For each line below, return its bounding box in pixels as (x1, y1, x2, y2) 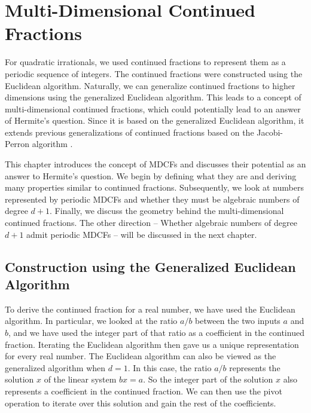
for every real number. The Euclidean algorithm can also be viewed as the (5, 350, 276, 362)
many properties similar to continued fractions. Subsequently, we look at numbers (5, 181, 304, 194)
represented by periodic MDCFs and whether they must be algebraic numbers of (5, 192, 300, 205)
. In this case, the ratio (127, 361, 212, 374)
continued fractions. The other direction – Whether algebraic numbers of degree (5, 216, 297, 229)
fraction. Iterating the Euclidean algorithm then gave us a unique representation (5, 338, 299, 350)
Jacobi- (257, 126, 283, 138)
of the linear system (44, 373, 117, 386)
